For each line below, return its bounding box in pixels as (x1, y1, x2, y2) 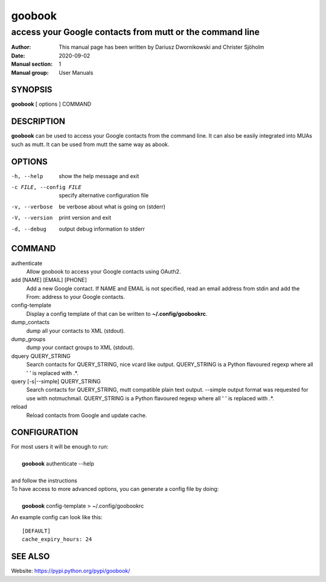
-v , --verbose (11, 203, 53, 210)
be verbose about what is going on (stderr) (59, 203, 166, 210)
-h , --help (11, 173, 43, 179)
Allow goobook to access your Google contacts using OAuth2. (26, 267, 181, 275)
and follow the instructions (11, 477, 78, 484)
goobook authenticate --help (22, 460, 95, 467)
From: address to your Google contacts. (26, 293, 126, 301)
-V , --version (11, 214, 53, 222)
